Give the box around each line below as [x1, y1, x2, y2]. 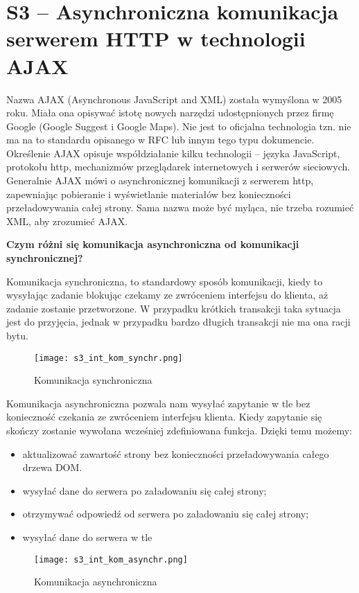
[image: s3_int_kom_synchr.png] [34, 353, 183, 363]
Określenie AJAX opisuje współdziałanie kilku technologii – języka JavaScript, [6, 145, 340, 160]
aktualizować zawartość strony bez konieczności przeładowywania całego [22, 446, 329, 461]
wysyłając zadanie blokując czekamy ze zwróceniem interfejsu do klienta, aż [6, 287, 329, 302]
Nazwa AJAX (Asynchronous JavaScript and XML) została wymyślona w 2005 [6, 91, 342, 106]
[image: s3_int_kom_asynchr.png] [34, 554, 188, 565]
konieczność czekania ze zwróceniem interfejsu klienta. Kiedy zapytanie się [6, 409, 322, 424]
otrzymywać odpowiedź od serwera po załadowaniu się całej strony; [22, 506, 309, 521]
